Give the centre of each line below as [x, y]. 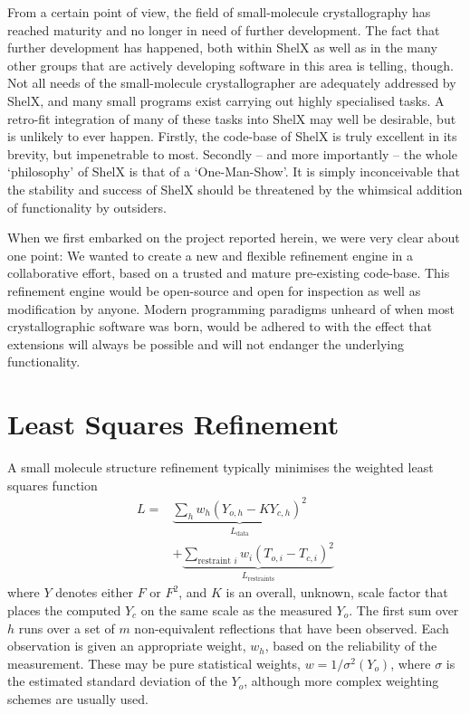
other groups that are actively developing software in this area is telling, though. [230, 65]
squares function [53, 485]
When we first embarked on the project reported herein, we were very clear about [234, 238]
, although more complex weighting [341, 681]
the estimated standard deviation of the [117, 681]
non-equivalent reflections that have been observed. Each [292, 628]
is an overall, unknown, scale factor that [337, 592]
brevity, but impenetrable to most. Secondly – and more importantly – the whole [232, 153]
